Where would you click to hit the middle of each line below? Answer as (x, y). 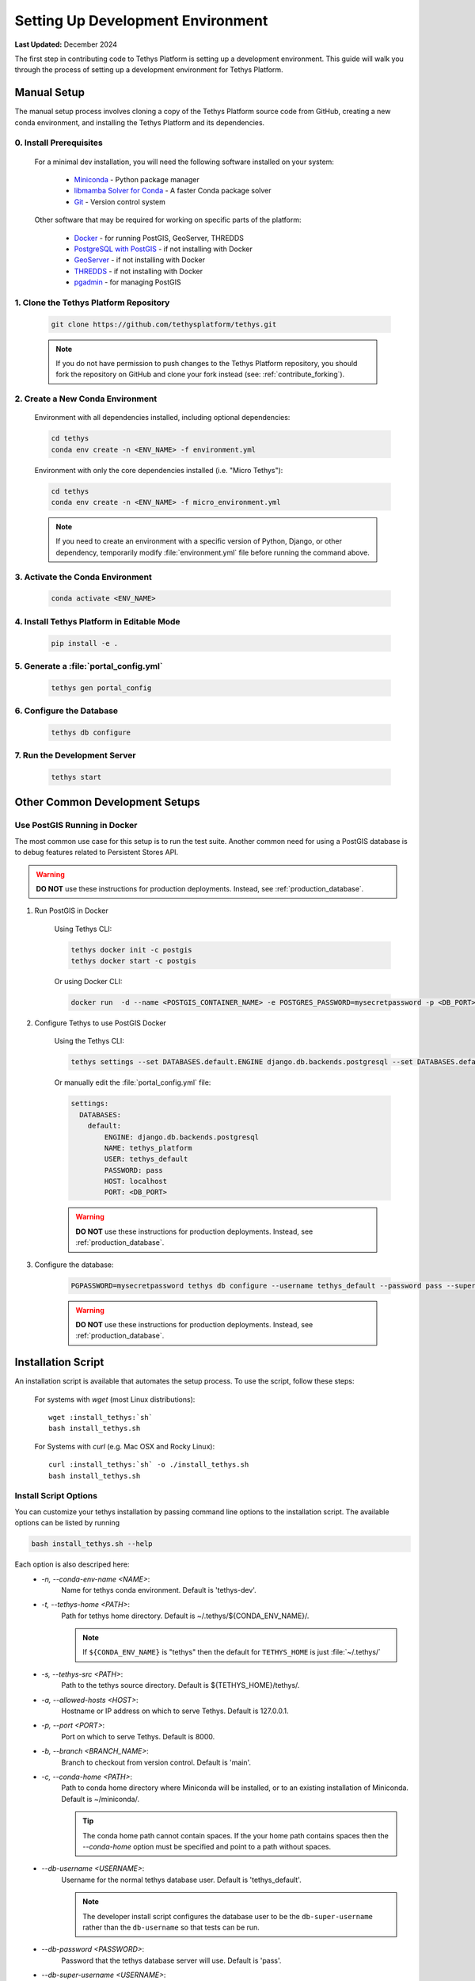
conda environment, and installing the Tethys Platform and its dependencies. (140, 122)
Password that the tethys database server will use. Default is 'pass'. (171, 1960)
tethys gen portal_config (101, 688)
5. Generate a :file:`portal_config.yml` (89, 666)
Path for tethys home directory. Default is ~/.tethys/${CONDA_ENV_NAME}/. (185, 1616)
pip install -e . (85, 643)
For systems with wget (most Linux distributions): (115, 1399)
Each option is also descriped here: (72, 1564)
